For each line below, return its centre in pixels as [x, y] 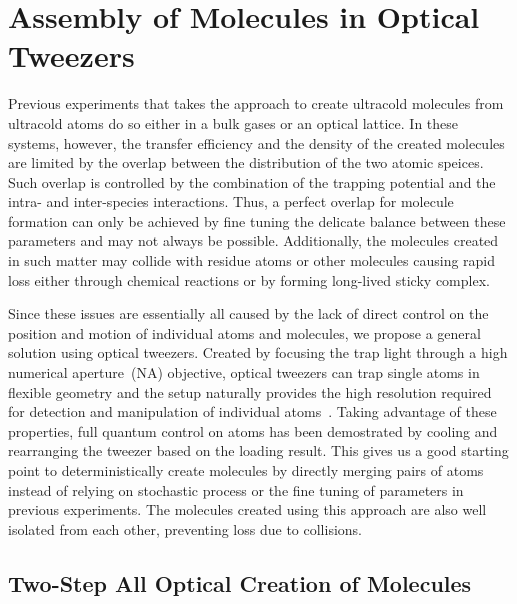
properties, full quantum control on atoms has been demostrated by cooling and [253, 430]
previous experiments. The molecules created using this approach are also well [247, 509]
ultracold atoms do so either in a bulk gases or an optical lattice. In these [233, 122]
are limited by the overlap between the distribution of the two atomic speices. [246, 162]
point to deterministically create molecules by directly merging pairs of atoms [246, 470]
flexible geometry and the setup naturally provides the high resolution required [250, 391]
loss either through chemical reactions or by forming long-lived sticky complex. [249, 279]
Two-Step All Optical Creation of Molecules [240, 582]
